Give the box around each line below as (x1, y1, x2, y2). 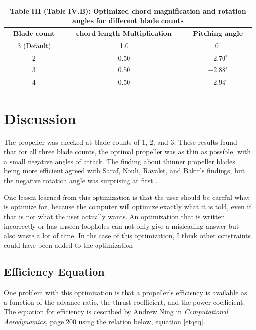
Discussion (4, 108, 76, 128)
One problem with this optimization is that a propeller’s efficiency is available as (4, 287, 247, 297)
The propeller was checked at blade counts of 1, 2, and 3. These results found (4, 136, 237, 147)
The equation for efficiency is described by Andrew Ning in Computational (4, 306, 228, 317)
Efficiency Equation (4, 264, 105, 279)
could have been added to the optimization (4, 240, 133, 250)
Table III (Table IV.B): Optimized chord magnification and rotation (10, 5, 246, 16)
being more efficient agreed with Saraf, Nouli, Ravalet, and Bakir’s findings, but (4, 165, 245, 176)
